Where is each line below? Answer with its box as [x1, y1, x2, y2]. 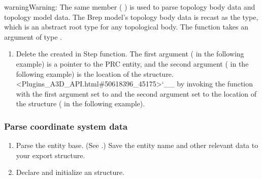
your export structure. [16, 150, 85, 160]
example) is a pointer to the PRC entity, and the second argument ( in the [16, 58, 249, 69]
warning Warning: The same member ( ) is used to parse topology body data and [4, 2, 255, 12]
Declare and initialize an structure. [16, 167, 124, 177]
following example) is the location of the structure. [16, 68, 174, 79]
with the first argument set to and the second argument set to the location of [16, 88, 257, 99]
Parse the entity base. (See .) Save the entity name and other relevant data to [16, 140, 258, 151]
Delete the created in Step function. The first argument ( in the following [16, 48, 244, 59]
